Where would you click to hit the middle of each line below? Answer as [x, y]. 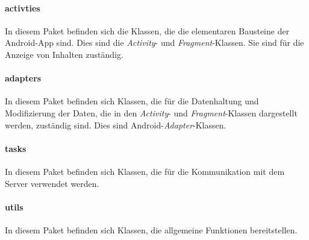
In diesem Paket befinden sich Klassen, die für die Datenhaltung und [132, 101]
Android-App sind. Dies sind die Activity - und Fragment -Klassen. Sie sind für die [154, 43]
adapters [23, 78]
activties [23, 8]
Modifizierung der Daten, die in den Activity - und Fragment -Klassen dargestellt [151, 112]
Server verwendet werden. [52, 183]
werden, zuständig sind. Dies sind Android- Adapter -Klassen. [116, 125]
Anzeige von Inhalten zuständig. [64, 54]
